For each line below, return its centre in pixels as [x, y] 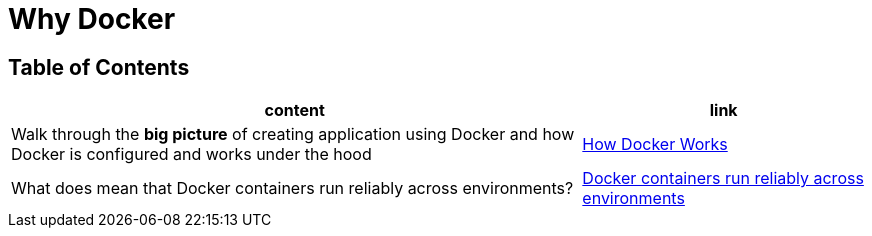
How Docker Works [655, 144]
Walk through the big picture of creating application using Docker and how [293, 134]
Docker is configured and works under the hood [191, 154]
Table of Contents [99, 67]
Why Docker [92, 19]
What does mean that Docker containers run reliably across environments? [292, 188]
